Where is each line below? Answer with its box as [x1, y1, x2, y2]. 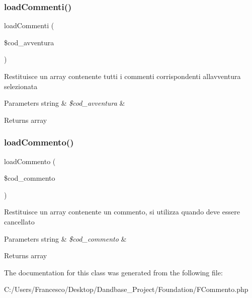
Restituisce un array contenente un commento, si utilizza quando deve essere [4, 206, 240, 217]
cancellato [4, 216, 35, 227]
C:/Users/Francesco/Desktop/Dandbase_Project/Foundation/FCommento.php [4, 284, 248, 294]
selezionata [4, 81, 38, 91]
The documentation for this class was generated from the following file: [4, 267, 223, 277]
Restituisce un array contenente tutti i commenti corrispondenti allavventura [4, 71, 241, 81]
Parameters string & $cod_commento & [4, 233, 127, 244]
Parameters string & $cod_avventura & [4, 98, 125, 108]
